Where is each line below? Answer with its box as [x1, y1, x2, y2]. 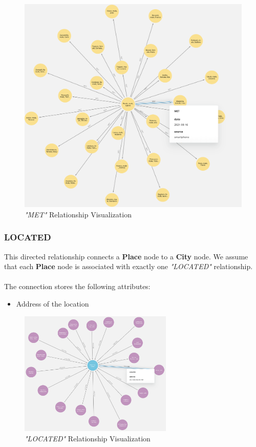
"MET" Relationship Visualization [25, 209, 132, 219]
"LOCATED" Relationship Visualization [25, 433, 151, 443]
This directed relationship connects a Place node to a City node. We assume [4, 251, 248, 261]
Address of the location [16, 298, 89, 309]
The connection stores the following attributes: [4, 281, 151, 292]
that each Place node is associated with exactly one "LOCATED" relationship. [4, 261, 253, 272]
